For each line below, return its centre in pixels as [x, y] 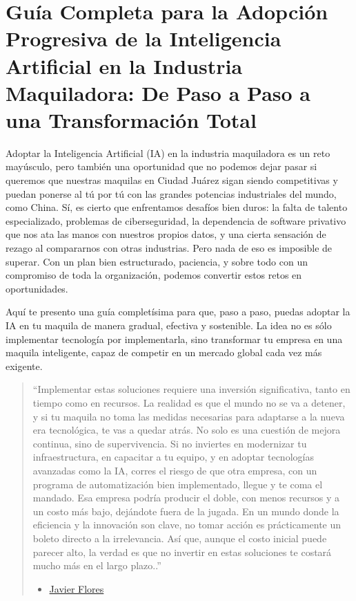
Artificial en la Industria [124, 65]
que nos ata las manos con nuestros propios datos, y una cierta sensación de [166, 234]
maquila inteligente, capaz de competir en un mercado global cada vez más [164, 352]
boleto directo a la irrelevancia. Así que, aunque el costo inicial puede [180, 538]
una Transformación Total [131, 119]
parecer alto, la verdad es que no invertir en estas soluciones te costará [182, 552]
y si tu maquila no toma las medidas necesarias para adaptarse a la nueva [189, 416]
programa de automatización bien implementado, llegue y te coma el [178, 484]
